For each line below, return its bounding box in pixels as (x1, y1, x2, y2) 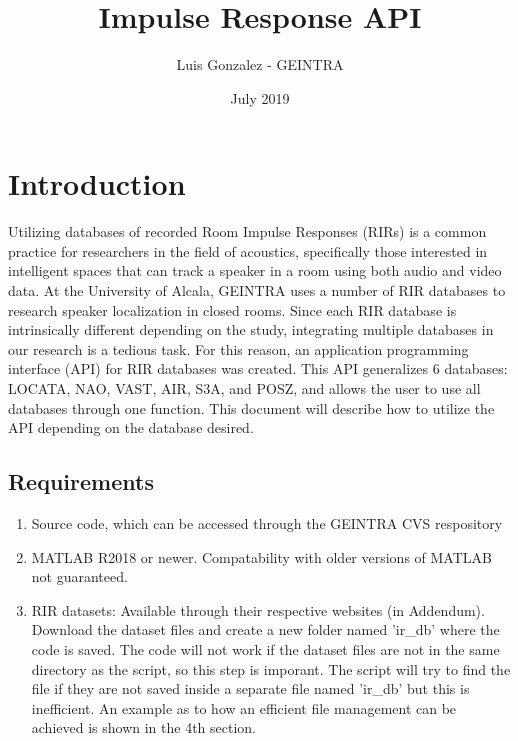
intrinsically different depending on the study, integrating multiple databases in (8, 319, 494, 340)
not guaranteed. (31, 566, 128, 587)
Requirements (8, 466, 154, 497)
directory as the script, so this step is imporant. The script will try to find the (31, 658, 511, 679)
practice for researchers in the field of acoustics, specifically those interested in (8, 240, 488, 261)
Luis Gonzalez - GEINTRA (176, 54, 344, 75)
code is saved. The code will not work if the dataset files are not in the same (31, 638, 500, 659)
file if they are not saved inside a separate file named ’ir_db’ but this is (31, 678, 470, 699)
